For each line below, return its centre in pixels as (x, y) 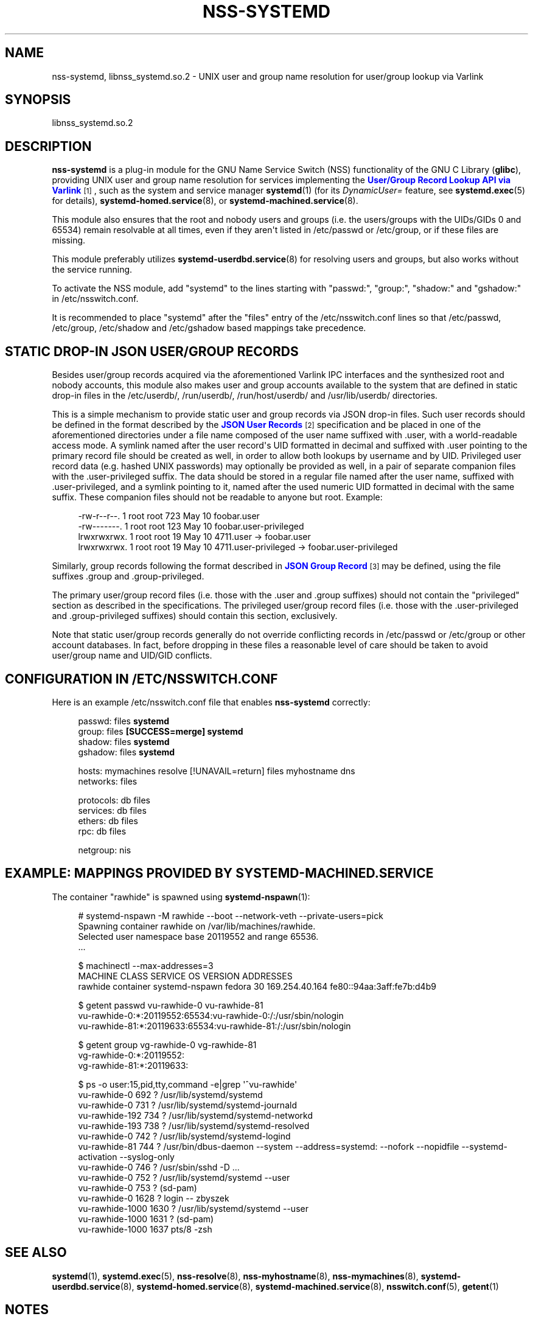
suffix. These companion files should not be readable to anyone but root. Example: (217, 497)
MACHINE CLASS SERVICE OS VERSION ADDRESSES (185, 976)
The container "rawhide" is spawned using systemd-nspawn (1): (181, 897)
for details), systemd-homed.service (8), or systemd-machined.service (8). (205, 201)
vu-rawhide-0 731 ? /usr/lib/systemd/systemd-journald (187, 1105)
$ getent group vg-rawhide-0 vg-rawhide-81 (167, 1044)
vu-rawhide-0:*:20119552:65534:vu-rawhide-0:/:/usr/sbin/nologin (211, 1015)
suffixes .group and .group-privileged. (128, 576)
